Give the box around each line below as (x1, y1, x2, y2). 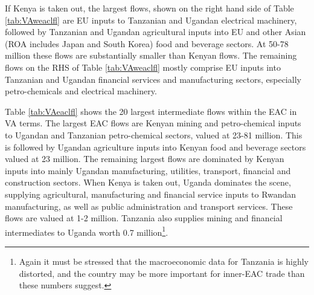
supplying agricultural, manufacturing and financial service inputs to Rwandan (5, 187, 296, 200)
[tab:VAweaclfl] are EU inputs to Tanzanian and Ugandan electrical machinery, (5, 13, 297, 26)
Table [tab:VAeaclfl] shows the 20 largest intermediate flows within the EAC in (5, 105, 297, 117)
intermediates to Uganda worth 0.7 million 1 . (5, 224, 168, 238)
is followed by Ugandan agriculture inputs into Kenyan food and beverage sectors (5, 140, 306, 153)
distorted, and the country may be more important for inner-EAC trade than (19, 267, 305, 279)
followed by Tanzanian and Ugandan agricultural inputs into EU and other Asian (5, 25, 306, 38)
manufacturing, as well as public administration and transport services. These (5, 199, 293, 212)
